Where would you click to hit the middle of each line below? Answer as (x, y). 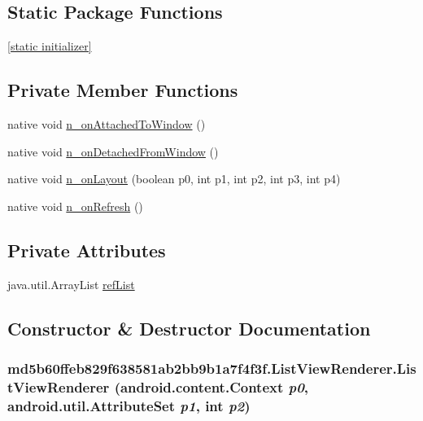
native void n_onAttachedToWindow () (107, 124)
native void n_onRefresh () (75, 206)
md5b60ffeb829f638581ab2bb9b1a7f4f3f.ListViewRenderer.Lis (212, 368)
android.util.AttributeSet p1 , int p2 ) (129, 405)
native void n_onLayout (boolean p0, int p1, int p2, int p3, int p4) (174, 179)
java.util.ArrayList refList (71, 284)
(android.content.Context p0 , (211, 386)
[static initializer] (50, 46)
